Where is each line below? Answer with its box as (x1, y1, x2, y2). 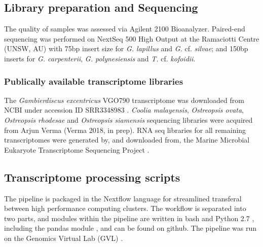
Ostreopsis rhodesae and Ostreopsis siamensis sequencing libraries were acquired (4, 114, 253, 125)
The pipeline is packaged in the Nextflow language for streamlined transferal (4, 193, 242, 203)
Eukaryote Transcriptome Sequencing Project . (4, 144, 149, 155)
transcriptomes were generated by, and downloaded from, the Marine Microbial (4, 134, 250, 145)
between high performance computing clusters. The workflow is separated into (4, 203, 246, 214)
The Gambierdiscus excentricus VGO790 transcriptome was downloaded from (4, 94, 244, 105)
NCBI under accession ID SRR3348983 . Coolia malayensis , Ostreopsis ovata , (4, 104, 244, 115)
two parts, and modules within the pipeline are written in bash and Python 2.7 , (4, 213, 254, 223)
